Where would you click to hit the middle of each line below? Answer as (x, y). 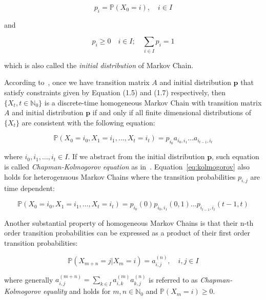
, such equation (236, 156)
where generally (29, 279)
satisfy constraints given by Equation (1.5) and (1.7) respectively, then (115, 92)
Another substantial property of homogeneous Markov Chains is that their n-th (129, 222)
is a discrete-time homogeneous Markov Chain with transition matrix (153, 102)
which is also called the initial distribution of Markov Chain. (99, 65)
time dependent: (29, 188)
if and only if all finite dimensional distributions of (172, 112)
